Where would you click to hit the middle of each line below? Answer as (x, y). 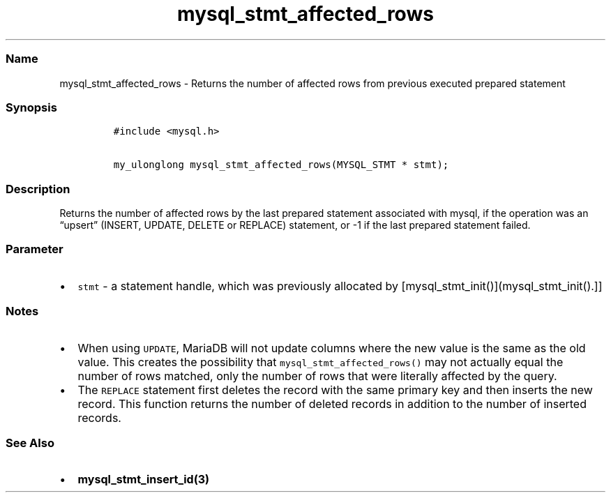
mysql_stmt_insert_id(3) (144, 480)
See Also (30, 443)
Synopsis (31, 107)
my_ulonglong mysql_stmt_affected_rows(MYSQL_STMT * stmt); (281, 165)
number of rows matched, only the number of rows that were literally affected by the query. (317, 376)
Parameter (35, 249)
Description (38, 189)
